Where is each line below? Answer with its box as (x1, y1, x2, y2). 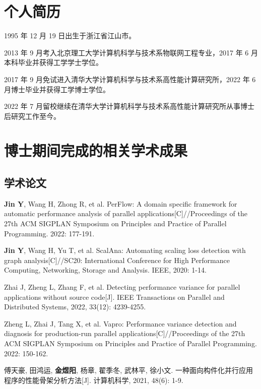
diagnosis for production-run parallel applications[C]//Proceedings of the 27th (4, 328, 245, 339)
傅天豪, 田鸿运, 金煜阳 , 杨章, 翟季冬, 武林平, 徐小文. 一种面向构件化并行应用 (4, 365, 253, 375)
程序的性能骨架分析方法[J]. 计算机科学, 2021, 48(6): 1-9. (4, 374, 183, 385)
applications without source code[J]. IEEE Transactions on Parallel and (4, 291, 225, 302)
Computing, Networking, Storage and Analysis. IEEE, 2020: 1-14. (4, 265, 207, 275)
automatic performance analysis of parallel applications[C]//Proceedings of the (4, 208, 247, 219)
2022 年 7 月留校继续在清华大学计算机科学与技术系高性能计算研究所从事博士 (4, 101, 254, 111)
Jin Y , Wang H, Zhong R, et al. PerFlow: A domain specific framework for (4, 198, 237, 209)
